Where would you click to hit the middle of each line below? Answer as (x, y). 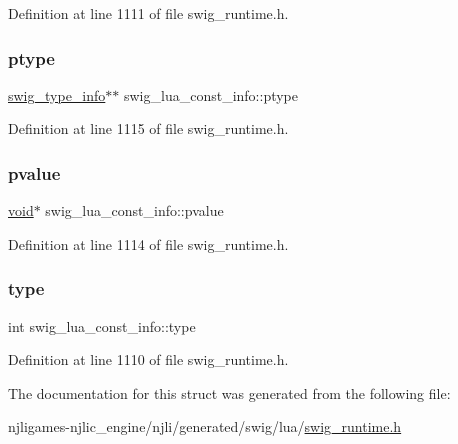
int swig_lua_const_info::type (102, 325)
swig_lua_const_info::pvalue (134, 210)
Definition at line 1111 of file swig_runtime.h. (148, 13)
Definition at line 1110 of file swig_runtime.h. (148, 359)
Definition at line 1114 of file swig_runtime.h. (148, 243)
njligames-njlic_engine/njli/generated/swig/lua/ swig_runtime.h (205, 426)
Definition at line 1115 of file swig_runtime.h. (148, 128)
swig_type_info (57, 94)
